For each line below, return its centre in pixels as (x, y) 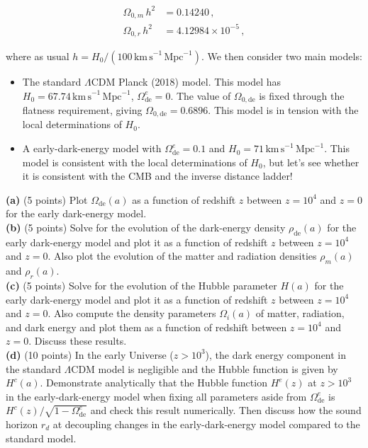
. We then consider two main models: (281, 56)
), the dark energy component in (276, 354)
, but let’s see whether (311, 162)
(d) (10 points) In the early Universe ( (90, 354)
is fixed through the (302, 95)
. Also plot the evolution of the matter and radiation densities (182, 256)
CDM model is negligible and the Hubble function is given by (205, 368)
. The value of (201, 95)
